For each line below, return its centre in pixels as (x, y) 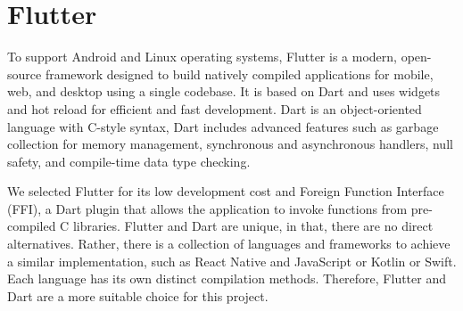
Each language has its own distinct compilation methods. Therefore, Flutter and (227, 278)
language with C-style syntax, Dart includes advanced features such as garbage (223, 126)
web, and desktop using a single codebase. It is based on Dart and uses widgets (224, 91)
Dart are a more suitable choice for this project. (138, 295)
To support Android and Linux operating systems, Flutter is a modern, (202, 57)
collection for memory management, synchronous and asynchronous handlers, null (230, 144)
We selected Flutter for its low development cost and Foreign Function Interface (226, 191)
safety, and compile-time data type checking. (129, 161)
